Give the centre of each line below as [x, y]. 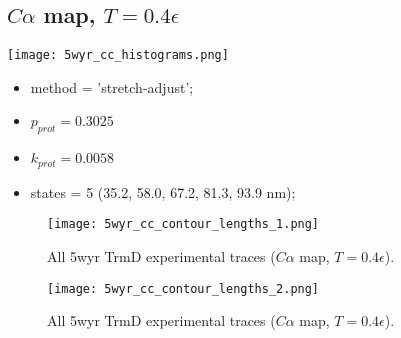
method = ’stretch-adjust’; [112, 86]
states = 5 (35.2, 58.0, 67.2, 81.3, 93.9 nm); [163, 191]
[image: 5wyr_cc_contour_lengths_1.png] [183, 224]
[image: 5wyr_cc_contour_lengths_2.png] [183, 288]
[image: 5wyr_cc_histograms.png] [118, 55]
